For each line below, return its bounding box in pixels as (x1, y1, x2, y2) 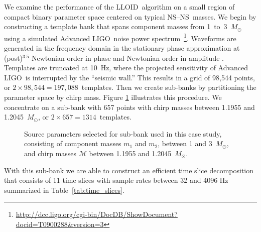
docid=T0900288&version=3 (16, 218, 104, 229)
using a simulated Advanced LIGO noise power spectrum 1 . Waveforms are (4, 31, 236, 43)
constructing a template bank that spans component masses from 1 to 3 (4, 21, 227, 32)
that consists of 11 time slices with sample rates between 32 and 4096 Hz (4, 175, 228, 185)
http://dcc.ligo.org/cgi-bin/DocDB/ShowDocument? (16, 209, 178, 219)
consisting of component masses (24, 138, 121, 149)
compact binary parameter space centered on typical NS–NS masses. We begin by (4, 11, 256, 22)
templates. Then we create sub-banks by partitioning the (81, 82, 256, 92)
